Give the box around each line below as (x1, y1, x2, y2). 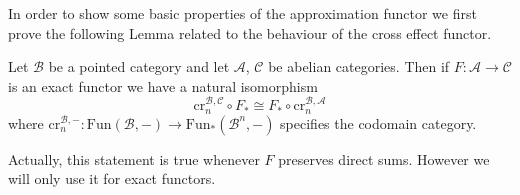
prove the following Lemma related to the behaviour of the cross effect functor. (8, 22, 492, 43)
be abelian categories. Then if (268, 56, 450, 77)
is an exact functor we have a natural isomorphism (8, 75, 318, 96)
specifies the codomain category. (280, 112, 477, 133)
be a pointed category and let (48, 56, 230, 77)
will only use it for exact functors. (8, 168, 216, 189)
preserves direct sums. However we (278, 148, 490, 169)
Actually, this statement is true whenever (8, 148, 260, 169)
